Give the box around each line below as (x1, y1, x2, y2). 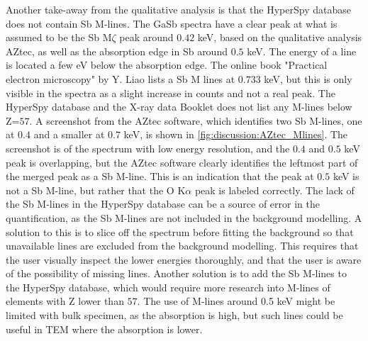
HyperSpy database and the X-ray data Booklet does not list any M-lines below (6, 99, 352, 114)
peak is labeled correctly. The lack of (194, 182, 355, 197)
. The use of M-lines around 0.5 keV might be (137, 294, 335, 308)
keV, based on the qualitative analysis (197, 30, 362, 45)
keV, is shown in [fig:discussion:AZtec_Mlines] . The (123, 127, 348, 142)
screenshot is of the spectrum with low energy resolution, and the (6, 140, 290, 155)
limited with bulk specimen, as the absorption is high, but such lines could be (6, 308, 343, 323)
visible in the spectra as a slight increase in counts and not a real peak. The (6, 85, 335, 100)
